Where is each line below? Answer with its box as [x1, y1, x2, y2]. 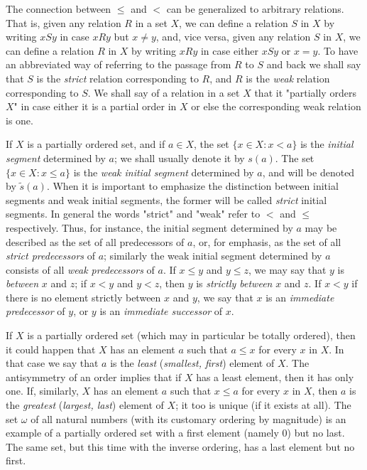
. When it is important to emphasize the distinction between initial [46, 178, 339, 193]
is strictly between [196, 276, 273, 291]
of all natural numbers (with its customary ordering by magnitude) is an [31, 411, 346, 426]
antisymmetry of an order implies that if [6, 369, 182, 384]
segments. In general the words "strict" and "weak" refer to [6, 206, 261, 221]
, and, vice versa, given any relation [155, 29, 311, 44]
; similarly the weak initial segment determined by [104, 248, 322, 263]
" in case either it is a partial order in [13, 99, 177, 114]
